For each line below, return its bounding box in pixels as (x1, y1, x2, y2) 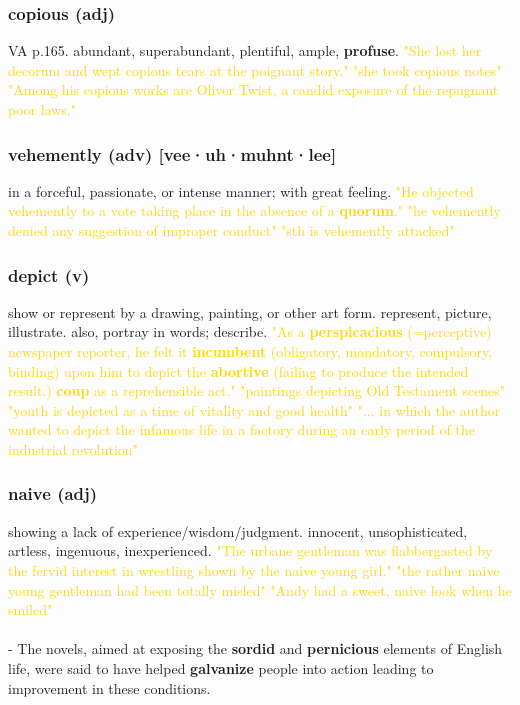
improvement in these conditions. (8, 677, 211, 698)
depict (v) (8, 262, 90, 287)
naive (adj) (8, 481, 98, 506)
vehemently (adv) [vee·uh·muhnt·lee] (8, 141, 337, 166)
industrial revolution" (8, 438, 138, 459)
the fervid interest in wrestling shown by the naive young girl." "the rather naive (8, 559, 500, 580)
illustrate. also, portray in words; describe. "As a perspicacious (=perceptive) (8, 321, 492, 342)
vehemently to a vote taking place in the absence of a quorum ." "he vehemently (8, 200, 501, 221)
